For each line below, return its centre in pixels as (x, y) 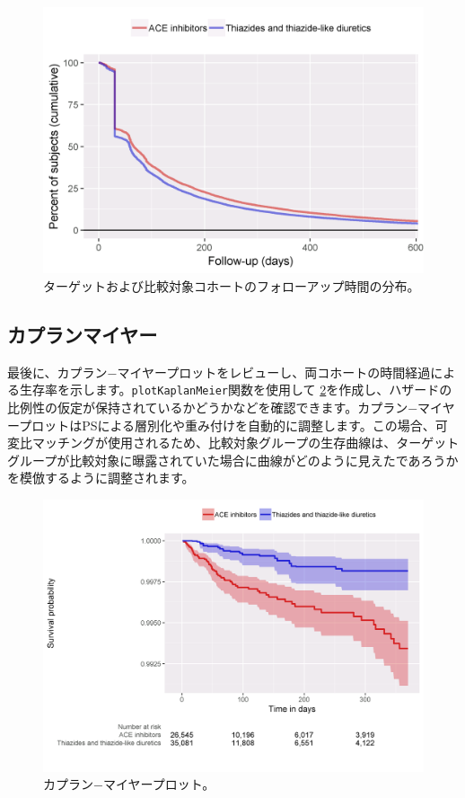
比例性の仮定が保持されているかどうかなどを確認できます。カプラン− (213, 408)
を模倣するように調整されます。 (101, 478)
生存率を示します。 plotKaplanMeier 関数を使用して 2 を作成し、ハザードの (236, 390)
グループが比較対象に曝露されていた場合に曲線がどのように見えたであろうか (233, 460)
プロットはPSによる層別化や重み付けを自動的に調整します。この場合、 (227, 425)
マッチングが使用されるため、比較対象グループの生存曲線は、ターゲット (246, 443)
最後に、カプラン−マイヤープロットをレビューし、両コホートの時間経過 (219, 372)
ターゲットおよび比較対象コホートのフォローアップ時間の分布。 (232, 286)
